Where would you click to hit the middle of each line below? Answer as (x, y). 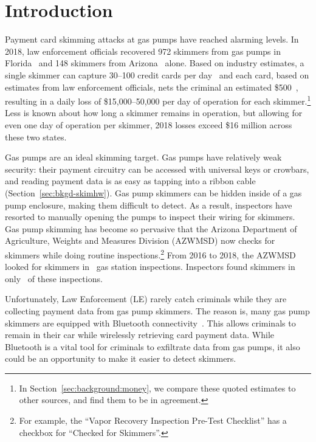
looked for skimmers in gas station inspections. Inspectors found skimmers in (150, 267)
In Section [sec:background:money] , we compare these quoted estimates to (157, 388)
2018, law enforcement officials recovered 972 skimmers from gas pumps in (143, 51)
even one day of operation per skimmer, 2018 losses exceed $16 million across (149, 124)
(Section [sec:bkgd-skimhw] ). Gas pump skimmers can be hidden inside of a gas (153, 192)
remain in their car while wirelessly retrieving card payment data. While (139, 335)
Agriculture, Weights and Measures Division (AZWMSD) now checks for (140, 240)
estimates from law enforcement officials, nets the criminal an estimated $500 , (152, 87)
